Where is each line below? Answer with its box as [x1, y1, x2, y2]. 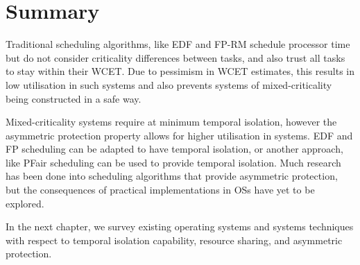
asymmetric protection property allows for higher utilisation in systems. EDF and [6, 128, 353, 142]
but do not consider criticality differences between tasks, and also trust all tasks [6, 50, 345, 65]
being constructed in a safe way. [6, 91, 142, 105]
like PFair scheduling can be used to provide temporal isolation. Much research [6, 155, 341, 169]
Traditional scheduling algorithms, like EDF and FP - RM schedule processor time [6, 37, 350, 51]
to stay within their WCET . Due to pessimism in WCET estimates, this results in [6, 64, 354, 78]
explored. [6, 196, 44, 210]
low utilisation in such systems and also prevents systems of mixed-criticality [6, 77, 332, 92]
